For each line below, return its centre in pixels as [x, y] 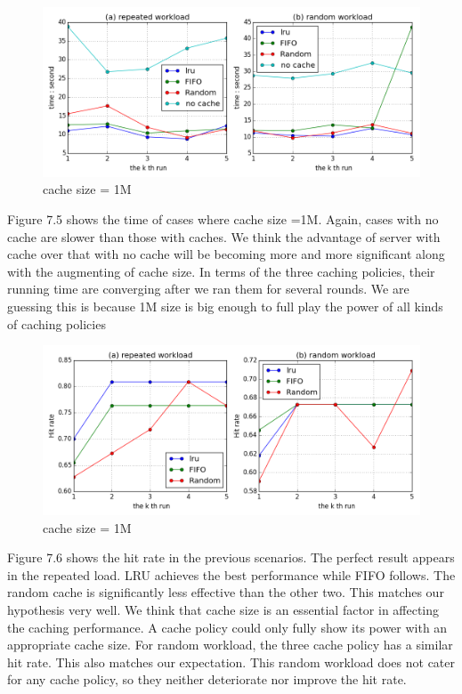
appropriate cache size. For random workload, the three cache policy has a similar [230, 645]
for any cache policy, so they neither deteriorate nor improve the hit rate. [207, 679]
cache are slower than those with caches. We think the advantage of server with [224, 236]
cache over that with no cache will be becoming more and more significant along [226, 254]
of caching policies [57, 323]
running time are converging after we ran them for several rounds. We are [208, 289]
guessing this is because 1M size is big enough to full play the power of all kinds [225, 306]
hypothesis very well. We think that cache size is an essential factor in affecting [223, 609]
